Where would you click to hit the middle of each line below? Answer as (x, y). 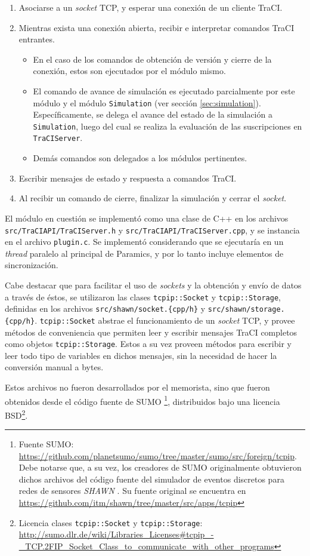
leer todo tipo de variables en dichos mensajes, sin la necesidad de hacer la (141, 355)
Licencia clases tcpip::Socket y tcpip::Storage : (111, 522)
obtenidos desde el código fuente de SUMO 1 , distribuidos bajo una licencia (142, 400)
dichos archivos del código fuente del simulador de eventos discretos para (151, 479)
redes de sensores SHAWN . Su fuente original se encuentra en (132, 491)
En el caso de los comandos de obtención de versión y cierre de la (152, 59)
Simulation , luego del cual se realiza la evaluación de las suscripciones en (168, 126)
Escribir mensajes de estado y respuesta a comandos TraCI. (128, 178)
